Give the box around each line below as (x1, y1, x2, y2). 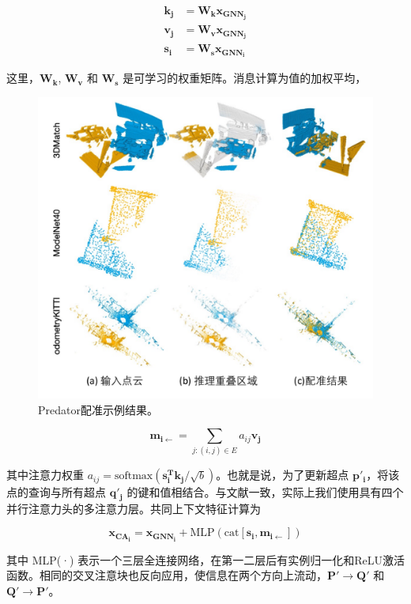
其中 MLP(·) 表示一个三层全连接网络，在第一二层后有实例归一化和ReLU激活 (6, 551, 405, 568)
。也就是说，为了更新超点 (216, 466, 349, 483)
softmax (114, 470, 153, 482)
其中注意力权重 (6, 466, 84, 483)
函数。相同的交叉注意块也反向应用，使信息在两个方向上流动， (6, 567, 327, 583)
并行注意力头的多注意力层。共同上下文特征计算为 (6, 500, 261, 516)
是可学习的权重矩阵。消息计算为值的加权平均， (123, 70, 367, 86)
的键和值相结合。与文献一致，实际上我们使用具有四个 (126, 484, 404, 500)
